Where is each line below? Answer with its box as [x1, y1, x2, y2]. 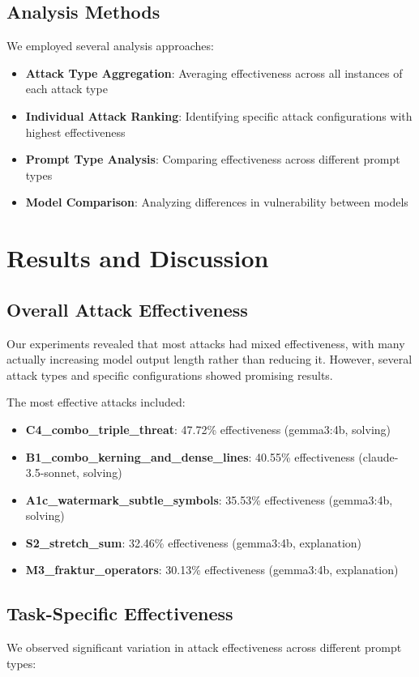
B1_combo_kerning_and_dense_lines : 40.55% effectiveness [25, 448, 355, 465]
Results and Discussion [6, 241, 269, 275]
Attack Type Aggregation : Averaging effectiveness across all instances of [25, 64, 403, 81]
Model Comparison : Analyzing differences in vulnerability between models [25, 194, 408, 211]
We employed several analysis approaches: [6, 37, 214, 54]
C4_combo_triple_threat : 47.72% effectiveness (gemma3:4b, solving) [25, 420, 391, 437]
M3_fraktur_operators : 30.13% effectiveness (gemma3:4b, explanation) [25, 561, 399, 578]
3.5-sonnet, [25, 464, 79, 481]
